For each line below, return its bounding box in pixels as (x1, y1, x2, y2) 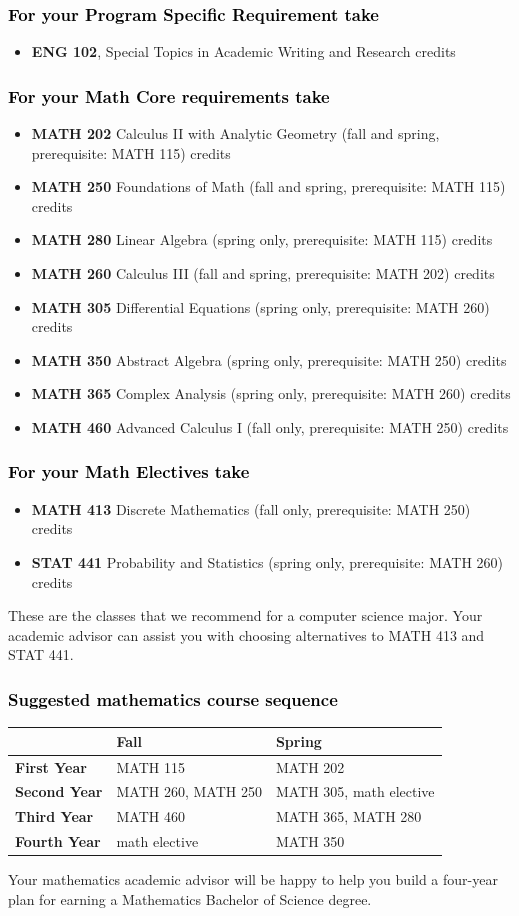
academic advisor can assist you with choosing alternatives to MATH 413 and (8, 624, 485, 645)
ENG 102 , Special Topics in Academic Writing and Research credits (31, 41, 456, 62)
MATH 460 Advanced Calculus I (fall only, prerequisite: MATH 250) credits (31, 416, 509, 437)
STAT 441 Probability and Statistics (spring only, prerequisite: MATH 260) (31, 551, 504, 572)
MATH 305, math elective (275, 781, 435, 802)
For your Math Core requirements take (8, 83, 330, 108)
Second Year (15, 781, 103, 802)
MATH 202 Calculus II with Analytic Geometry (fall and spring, (31, 123, 440, 144)
